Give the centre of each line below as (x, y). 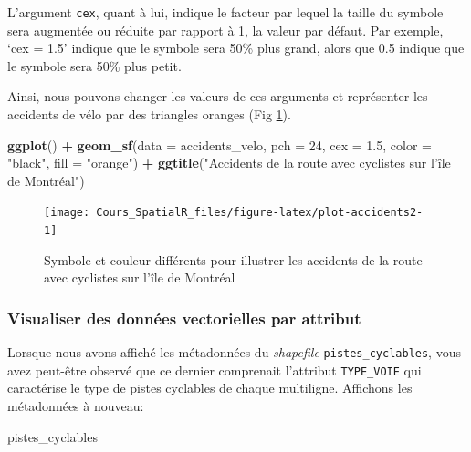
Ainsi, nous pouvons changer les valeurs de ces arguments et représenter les (218, 96)
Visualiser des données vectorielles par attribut (184, 318)
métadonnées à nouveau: (76, 406)
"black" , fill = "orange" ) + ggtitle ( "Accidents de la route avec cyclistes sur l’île (229, 163)
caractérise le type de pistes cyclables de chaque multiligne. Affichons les (210, 388)
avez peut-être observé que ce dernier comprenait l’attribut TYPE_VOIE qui (215, 370)
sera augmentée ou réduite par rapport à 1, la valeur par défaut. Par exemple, (225, 30)
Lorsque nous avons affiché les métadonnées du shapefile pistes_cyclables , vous (234, 352)
